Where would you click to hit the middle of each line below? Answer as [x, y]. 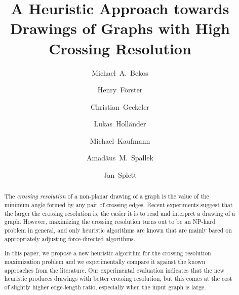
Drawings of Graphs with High [120, 28]
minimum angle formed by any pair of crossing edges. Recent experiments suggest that [118, 205]
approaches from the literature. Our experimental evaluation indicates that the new [114, 270]
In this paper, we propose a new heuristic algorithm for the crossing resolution [108, 253]
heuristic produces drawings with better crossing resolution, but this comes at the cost [118, 278]
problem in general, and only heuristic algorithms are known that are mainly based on [118, 230]
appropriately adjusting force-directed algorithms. [70, 238]
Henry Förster [120, 90]
